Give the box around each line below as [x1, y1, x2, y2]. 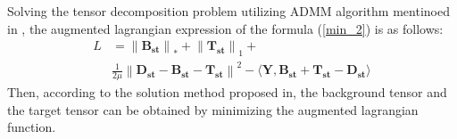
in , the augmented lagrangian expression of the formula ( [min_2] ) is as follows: [7, 19, 444, 37]
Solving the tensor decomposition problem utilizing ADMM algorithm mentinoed [7, 2, 450, 20]
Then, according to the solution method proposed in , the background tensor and [7, 83, 447, 102]
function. [7, 118, 56, 136]
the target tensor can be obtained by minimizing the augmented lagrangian [7, 100, 419, 119]
